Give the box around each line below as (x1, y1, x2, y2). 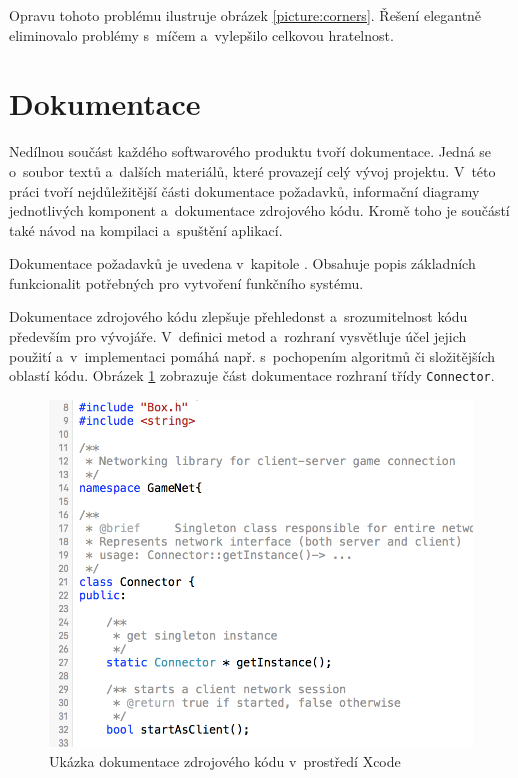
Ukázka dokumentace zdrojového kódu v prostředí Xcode (49, 750, 401, 771)
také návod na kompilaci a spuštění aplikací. (9, 219, 283, 240)
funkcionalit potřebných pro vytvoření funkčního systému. (9, 272, 364, 293)
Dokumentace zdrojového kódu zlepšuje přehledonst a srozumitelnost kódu (9, 306, 468, 327)
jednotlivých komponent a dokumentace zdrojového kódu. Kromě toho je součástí (9, 200, 510, 221)
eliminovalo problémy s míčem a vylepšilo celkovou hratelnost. (9, 24, 394, 45)
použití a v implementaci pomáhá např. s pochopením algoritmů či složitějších (9, 345, 496, 366)
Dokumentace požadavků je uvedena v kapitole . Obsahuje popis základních (9, 253, 476, 274)
